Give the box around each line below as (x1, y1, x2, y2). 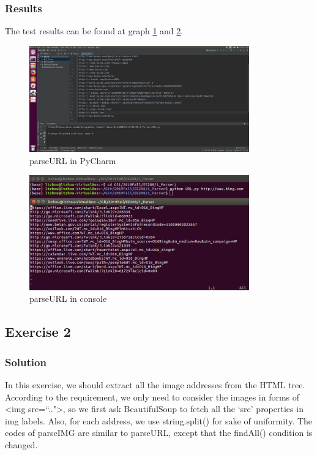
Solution (5, 354, 47, 369)
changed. (5, 438, 38, 451)
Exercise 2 (5, 322, 71, 341)
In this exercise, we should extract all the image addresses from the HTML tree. (5, 378, 305, 391)
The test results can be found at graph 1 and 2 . (5, 24, 184, 37)
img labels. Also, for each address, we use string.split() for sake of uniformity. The (5, 414, 313, 427)
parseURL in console (29, 292, 107, 305)
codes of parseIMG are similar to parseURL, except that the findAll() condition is (5, 426, 313, 439)
